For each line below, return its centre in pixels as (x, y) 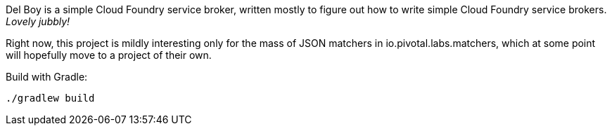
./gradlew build (50, 98)
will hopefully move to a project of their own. (109, 55)
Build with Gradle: (47, 77)
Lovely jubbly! (38, 21)
